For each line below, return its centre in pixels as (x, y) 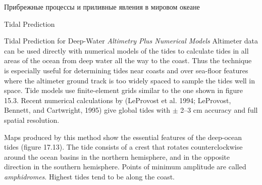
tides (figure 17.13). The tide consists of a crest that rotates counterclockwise (123, 147)
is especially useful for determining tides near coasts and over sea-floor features (126, 70)
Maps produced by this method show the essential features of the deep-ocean (123, 137)
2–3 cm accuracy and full (219, 110)
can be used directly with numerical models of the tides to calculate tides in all (126, 50)
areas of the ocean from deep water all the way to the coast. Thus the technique (128, 60)
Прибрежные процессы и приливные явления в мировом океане (102, 7)
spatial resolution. (32, 120)
